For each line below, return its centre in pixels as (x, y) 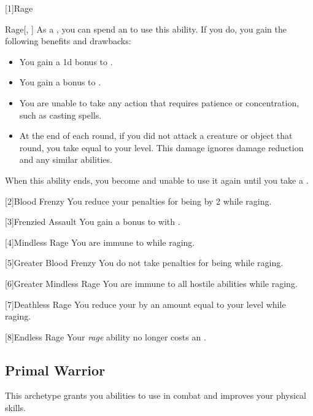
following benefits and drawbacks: (68, 41)
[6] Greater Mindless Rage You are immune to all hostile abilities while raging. (151, 283)
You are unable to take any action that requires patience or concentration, (159, 102)
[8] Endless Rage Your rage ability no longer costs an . (106, 336)
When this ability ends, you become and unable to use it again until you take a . (157, 180)
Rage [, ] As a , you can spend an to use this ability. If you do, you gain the (146, 29)
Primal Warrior (55, 370)
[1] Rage (19, 8)
